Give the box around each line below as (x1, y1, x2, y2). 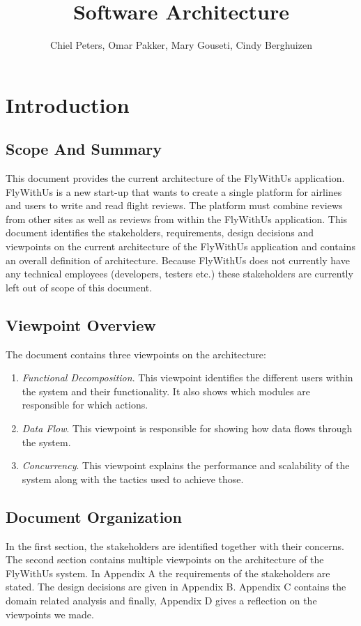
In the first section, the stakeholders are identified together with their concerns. (6, 538, 344, 553)
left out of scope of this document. (6, 280, 153, 294)
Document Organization (6, 505, 182, 527)
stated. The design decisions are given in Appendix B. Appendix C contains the (6, 579, 346, 594)
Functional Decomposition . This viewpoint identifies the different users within (22, 370, 353, 385)
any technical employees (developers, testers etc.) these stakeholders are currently (6, 266, 353, 281)
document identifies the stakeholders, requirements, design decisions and (6, 225, 314, 240)
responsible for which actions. (22, 397, 148, 412)
